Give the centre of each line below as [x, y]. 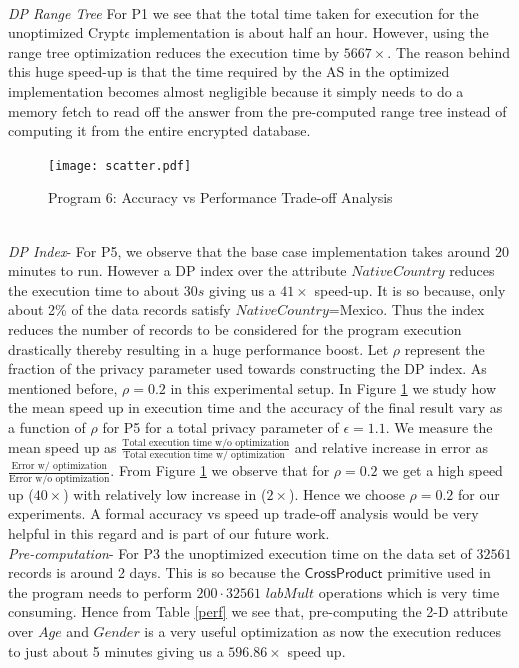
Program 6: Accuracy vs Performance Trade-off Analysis [220, 197]
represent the [444, 348]
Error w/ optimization [59, 466]
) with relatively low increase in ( [165, 493]
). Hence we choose [346, 493]
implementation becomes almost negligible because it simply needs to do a [236, 90]
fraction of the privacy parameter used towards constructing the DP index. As [247, 368]
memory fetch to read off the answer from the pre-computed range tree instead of [257, 110]
